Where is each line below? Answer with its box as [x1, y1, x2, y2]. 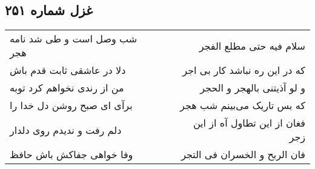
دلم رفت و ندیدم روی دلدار [10, 122, 122, 137]
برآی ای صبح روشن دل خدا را [10, 98, 133, 113]
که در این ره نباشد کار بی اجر [182, 63, 305, 78]
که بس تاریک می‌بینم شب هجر [180, 98, 305, 113]
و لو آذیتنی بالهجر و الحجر [200, 81, 305, 95]
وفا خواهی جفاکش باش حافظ [10, 147, 133, 162]
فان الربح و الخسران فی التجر [181, 147, 305, 162]
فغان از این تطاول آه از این [193, 116, 305, 130]
